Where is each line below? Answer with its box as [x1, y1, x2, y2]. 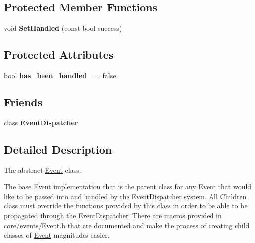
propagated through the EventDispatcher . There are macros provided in [4, 210, 222, 220]
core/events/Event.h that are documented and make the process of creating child [4, 220, 250, 230]
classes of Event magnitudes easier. [4, 230, 110, 240]
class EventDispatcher [4, 117, 78, 127]
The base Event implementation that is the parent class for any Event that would [4, 181, 252, 192]
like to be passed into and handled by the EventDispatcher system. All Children [4, 191, 247, 201]
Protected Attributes [4, 47, 114, 62]
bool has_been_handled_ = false [4, 70, 116, 80]
